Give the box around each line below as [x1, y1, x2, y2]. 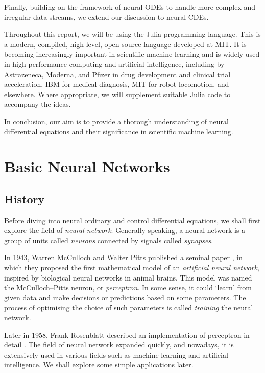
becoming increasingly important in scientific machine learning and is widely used [4, 49, 260, 59]
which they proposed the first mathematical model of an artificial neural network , [4, 262, 259, 273]
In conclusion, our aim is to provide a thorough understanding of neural [4, 115, 229, 126]
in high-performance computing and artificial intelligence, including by [4, 58, 225, 69]
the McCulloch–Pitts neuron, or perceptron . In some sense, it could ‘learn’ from [4, 282, 252, 293]
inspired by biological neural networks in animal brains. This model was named [4, 272, 252, 283]
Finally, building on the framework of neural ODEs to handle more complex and [4, 2, 256, 12]
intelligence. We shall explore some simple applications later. [4, 359, 194, 370]
